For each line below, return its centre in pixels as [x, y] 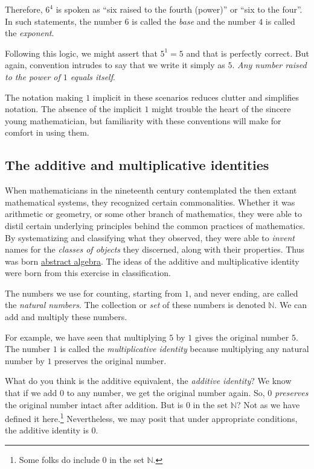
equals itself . [93, 76]
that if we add [31, 393]
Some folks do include [59, 460]
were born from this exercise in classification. [88, 273]
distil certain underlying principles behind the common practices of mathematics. [155, 225]
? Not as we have [268, 404]
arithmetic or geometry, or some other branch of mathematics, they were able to [153, 214]
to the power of [33, 76]
